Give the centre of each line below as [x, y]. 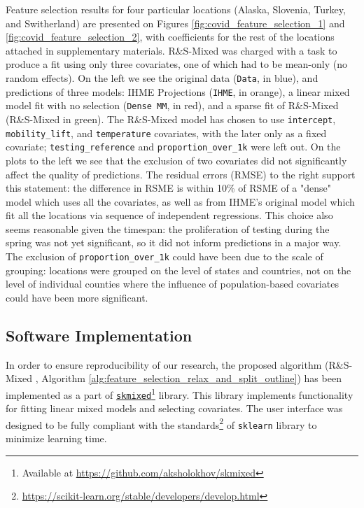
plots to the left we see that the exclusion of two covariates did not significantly [176, 160]
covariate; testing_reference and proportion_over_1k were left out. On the [173, 147]
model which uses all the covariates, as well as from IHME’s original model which [180, 201]
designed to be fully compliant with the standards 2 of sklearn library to [161, 423]
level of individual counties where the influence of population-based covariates [172, 284]
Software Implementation [99, 335]
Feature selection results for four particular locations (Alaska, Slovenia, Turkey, [176, 9]
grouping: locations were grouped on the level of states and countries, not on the [178, 270]
